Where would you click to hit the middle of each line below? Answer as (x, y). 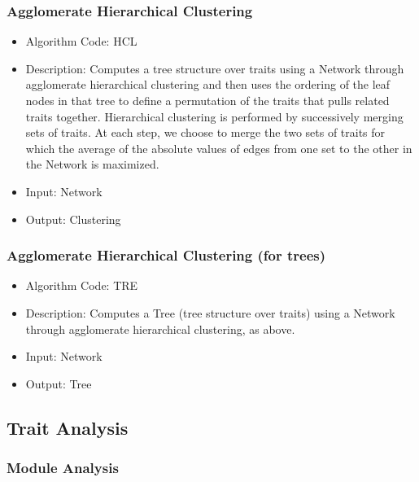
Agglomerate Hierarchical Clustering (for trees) (166, 255)
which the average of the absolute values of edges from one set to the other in (219, 148)
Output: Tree (59, 383)
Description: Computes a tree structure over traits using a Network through (215, 68)
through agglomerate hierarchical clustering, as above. (160, 329)
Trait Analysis (68, 427)
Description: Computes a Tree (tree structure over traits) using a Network (210, 312)
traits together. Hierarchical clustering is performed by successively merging (214, 116)
